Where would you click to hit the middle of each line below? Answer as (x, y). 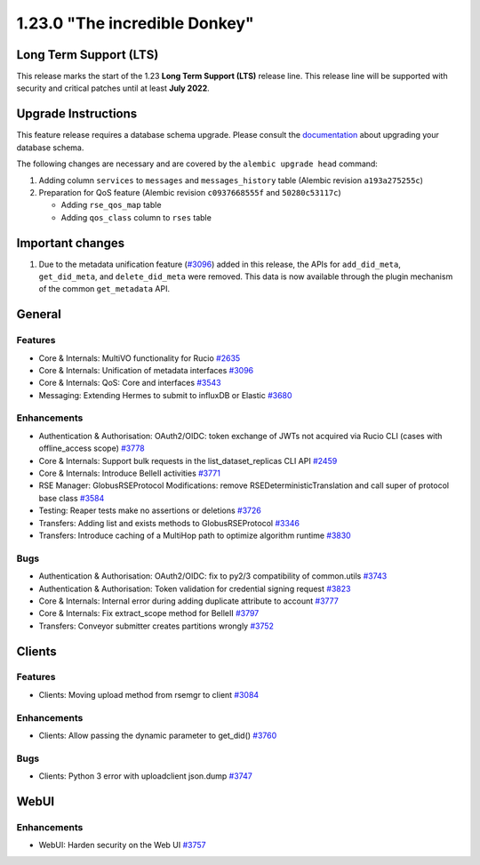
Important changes (71, 243)
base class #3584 (72, 498)
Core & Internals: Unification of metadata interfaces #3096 (146, 370)
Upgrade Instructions (77, 114)
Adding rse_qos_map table (111, 205)
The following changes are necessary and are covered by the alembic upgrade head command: (197, 164)
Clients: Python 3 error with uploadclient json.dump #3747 (145, 776)
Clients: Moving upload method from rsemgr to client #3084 (149, 694)
